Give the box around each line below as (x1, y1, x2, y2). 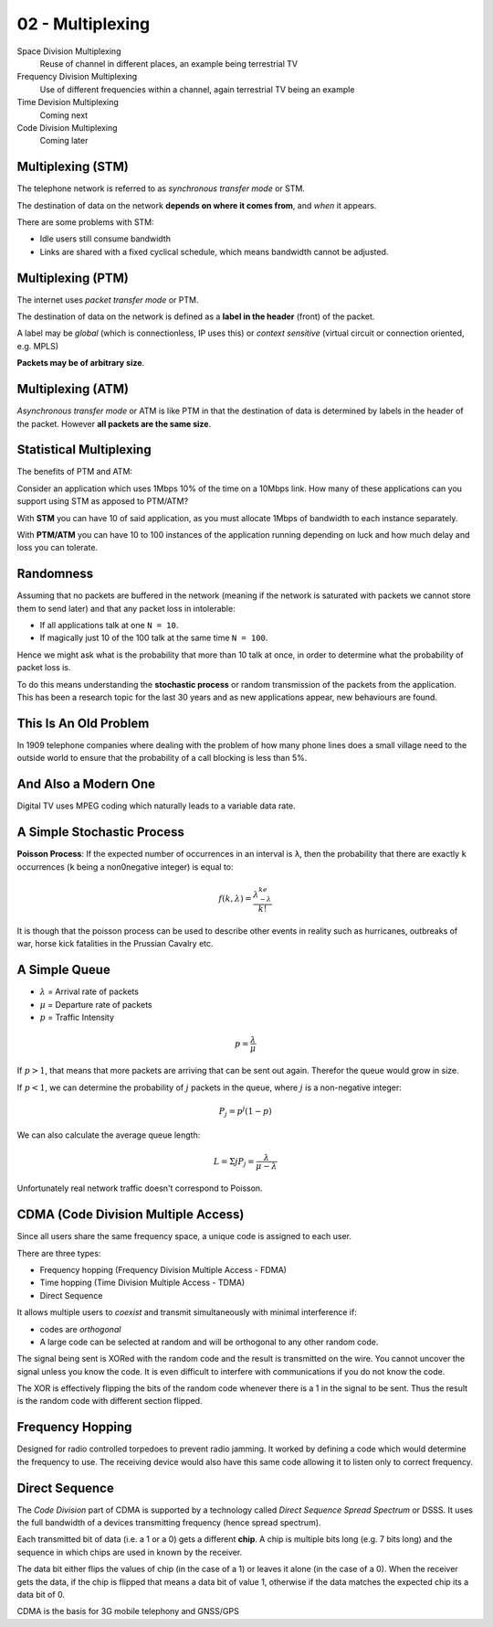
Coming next (39, 110, 89, 121)
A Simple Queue (16, 962, 111, 978)
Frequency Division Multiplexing (16, 71, 138, 82)
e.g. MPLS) (16, 340, 59, 351)
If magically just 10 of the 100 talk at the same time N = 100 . (39, 632, 268, 644)
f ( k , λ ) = (218, 894, 253, 904)
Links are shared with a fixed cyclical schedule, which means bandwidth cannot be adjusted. (39, 246, 389, 257)
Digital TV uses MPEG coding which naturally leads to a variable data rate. (16, 800, 296, 811)
